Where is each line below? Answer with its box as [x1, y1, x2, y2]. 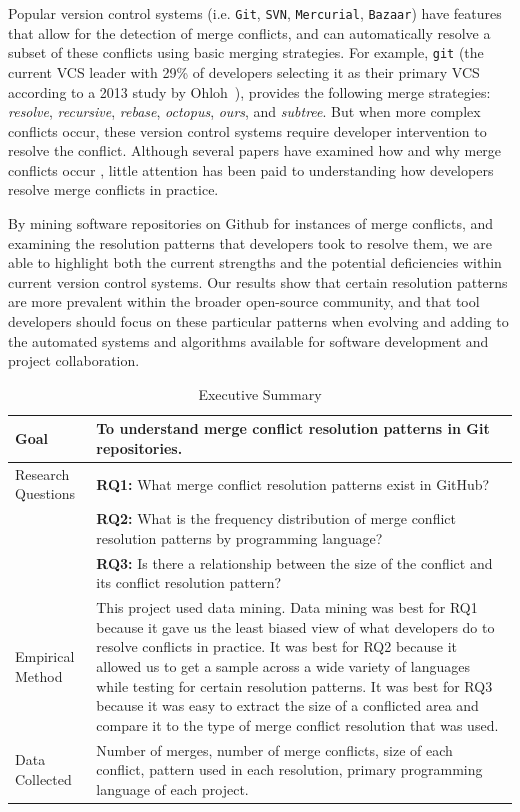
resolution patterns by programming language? [96, 527, 383, 548]
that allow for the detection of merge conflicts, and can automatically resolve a [8, 22, 491, 43]
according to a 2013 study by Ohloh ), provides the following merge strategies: [8, 81, 491, 102]
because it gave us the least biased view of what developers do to [96, 616, 495, 637]
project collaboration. [8, 350, 140, 371]
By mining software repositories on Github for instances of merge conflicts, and [8, 213, 494, 234]
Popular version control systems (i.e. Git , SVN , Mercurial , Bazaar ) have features [8, 3, 502, 23]
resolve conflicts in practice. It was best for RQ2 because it [96, 636, 458, 657]
